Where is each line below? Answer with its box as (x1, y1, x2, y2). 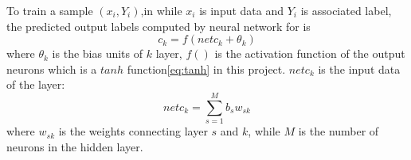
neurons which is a (6, 60, 97, 77)
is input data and (199, 2, 284, 18)
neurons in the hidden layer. (6, 138, 143, 154)
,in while (140, 2, 182, 18)
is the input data (318, 60, 401, 77)
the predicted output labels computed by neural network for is (6, 17, 311, 34)
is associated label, (300, 2, 392, 18)
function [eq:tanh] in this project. (127, 60, 286, 77)
